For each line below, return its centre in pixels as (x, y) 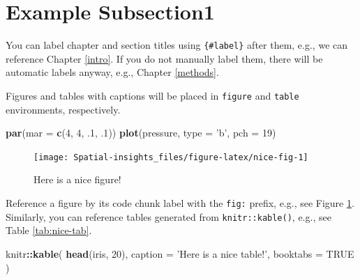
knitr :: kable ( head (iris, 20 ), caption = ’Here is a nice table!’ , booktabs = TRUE (180, 253)
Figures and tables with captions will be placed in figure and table (152, 95)
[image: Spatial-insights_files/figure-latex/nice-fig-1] (171, 157)
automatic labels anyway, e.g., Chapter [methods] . (112, 72)
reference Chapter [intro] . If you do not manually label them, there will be (164, 58)
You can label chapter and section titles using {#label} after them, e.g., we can (177, 45)
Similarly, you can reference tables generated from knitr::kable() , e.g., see (168, 216)
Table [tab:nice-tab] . (49, 230)
